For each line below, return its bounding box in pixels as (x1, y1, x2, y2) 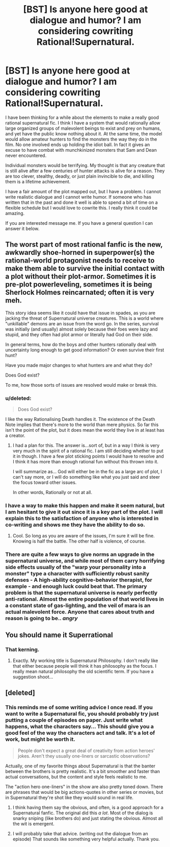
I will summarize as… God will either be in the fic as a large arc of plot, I (12, 468, 162, 475)
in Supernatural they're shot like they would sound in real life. (5, 794, 134, 801)
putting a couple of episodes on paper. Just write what (5, 717, 143, 724)
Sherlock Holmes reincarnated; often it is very (5, 288, 154, 297)
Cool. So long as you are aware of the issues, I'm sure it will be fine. (12, 533, 155, 539)
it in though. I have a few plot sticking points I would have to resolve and (12, 453, 164, 459)
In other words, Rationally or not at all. (12, 489, 93, 496)
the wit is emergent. (12, 820, 55, 827)
